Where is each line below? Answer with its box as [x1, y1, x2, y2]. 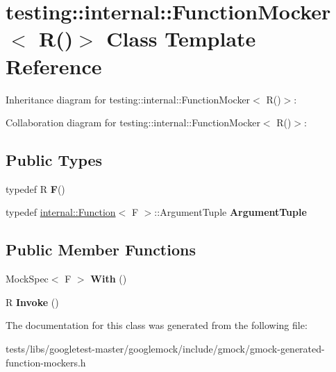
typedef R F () [6, 181, 65, 196]
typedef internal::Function [6, 205, 116, 219]
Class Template [106, 24, 256, 53]
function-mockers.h [6, 355, 86, 369]
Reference [6, 51, 102, 80]
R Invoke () [6, 294, 59, 309]
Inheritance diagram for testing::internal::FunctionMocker [6, 92, 251, 106]
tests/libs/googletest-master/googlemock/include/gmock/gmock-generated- [6, 341, 325, 356]
